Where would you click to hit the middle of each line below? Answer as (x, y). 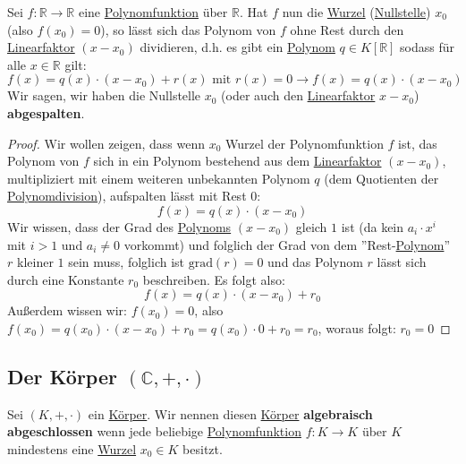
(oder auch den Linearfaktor (298, 95)
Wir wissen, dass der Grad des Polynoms (119, 226)
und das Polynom (315, 262)
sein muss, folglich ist (127, 262)
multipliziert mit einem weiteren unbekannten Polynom (159, 178)
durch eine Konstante (66, 279)
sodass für (428, 47)
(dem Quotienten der (381, 178)
